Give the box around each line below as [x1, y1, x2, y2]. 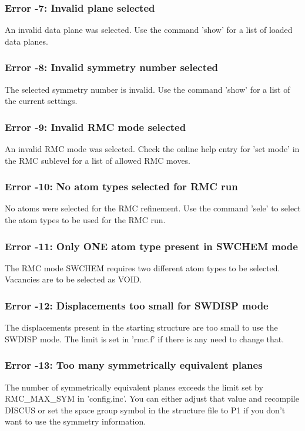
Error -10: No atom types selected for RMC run [5, 179, 238, 194]
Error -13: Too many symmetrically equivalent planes [5, 358, 263, 372]
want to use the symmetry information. [5, 415, 146, 427]
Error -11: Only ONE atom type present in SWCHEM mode [5, 238, 298, 253]
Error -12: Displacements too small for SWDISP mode [5, 298, 269, 312]
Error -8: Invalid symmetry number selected [5, 60, 219, 75]
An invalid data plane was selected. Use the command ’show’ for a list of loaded [5, 23, 293, 36]
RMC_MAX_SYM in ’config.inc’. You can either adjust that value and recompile [5, 392, 299, 405]
